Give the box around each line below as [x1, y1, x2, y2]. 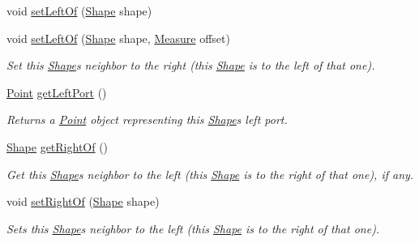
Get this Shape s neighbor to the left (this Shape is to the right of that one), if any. [6, 165, 414, 182]
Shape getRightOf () [6, 138, 109, 155]
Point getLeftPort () [6, 83, 107, 100]
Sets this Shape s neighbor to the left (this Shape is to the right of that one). [6, 220, 380, 237]
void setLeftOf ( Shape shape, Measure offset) [6, 29, 230, 46]
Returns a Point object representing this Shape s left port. [6, 111, 288, 128]
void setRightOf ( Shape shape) [6, 193, 160, 210]
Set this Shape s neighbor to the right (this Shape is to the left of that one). [6, 57, 375, 74]
